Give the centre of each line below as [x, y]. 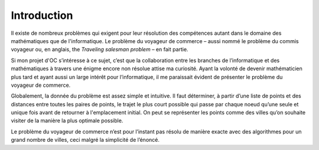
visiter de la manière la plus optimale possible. [67, 120]
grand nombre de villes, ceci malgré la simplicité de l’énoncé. [85, 140]
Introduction [42, 15]
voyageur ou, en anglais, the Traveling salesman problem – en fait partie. [100, 50]
